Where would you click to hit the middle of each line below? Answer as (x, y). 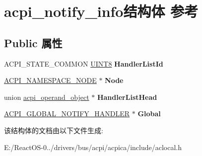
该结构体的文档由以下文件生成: (54, 130)
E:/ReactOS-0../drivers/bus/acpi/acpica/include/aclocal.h (93, 147)
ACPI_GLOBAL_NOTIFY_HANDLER (67, 114)
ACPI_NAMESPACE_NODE (50, 80)
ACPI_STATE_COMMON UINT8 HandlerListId (84, 63)
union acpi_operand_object (47, 97)
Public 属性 (33, 42)
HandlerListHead (127, 97)
